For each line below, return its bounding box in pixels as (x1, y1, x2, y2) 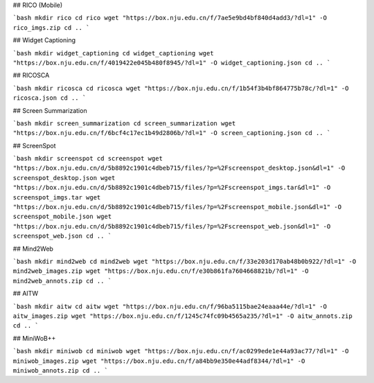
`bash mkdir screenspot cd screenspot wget (12, 154, 163, 163)
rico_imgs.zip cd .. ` (12, 24, 90, 31)
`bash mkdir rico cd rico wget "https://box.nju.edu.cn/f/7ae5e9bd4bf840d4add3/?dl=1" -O (12, 14, 327, 22)
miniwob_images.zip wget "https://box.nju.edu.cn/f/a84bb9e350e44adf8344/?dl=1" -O (12, 357, 305, 365)
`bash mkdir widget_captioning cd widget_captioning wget (12, 49, 214, 57)
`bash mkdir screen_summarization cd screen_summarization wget (12, 119, 236, 127)
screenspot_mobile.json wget (12, 213, 112, 221)
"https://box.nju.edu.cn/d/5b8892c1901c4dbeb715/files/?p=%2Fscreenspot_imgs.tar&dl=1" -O (12, 184, 331, 192)
